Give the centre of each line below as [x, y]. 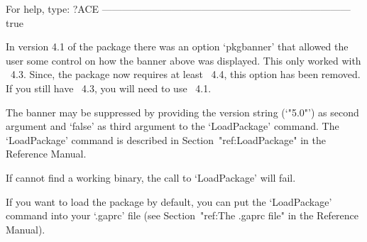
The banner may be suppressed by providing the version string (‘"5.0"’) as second [182, 112]
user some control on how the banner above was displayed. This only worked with [183, 60]
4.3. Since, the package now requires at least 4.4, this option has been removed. [185, 74]
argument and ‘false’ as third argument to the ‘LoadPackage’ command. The [172, 126]
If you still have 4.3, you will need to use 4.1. [109, 88]
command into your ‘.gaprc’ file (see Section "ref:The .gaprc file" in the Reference [182, 215]
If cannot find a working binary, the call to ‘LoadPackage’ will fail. [151, 177]
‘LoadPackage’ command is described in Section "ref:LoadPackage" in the [166, 139]
